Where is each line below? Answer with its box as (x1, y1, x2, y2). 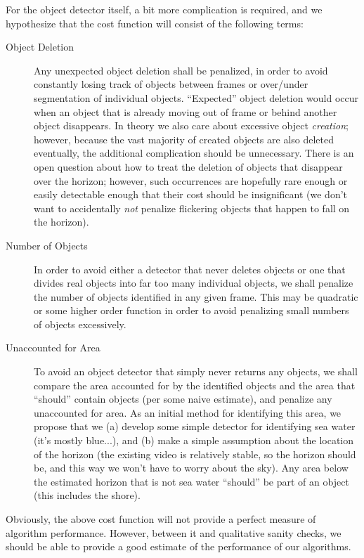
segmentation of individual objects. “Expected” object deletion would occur (34, 90, 359, 105)
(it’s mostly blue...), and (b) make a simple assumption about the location (34, 433, 354, 448)
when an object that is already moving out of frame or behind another (34, 104, 337, 119)
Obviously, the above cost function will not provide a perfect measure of (6, 512, 316, 526)
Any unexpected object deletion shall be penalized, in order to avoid (34, 63, 328, 77)
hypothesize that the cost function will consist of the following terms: (6, 15, 304, 30)
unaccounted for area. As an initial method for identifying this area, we (34, 405, 342, 420)
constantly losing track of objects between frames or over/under (34, 77, 308, 91)
